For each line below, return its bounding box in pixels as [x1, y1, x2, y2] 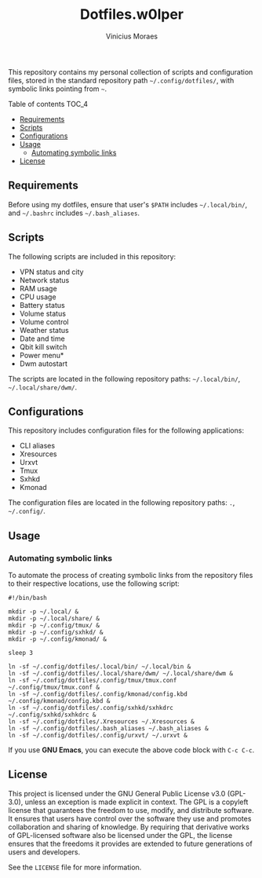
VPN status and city [19, 267, 84, 276]
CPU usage [19, 292, 56, 302]
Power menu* [19, 350, 64, 360]
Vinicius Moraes [105, 31, 158, 41]
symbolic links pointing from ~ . [8, 84, 107, 93]
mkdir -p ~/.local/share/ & [8, 615, 100, 623]
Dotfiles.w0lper [79, 5, 184, 24]
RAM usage [19, 284, 57, 293]
